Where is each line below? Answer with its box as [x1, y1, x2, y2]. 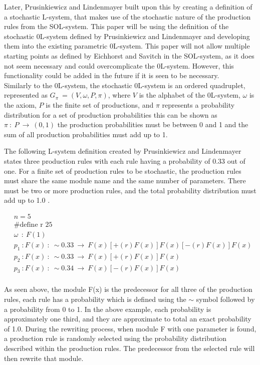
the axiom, [4, 99, 37, 110]
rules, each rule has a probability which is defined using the [4, 294, 186, 304]
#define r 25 [14, 221, 53, 228]
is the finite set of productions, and [46, 99, 154, 110]
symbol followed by [196, 294, 255, 304]
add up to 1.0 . [4, 195, 50, 205]
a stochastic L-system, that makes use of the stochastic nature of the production [4, 11, 251, 22]
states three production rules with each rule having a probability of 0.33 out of [4, 155, 245, 166]
